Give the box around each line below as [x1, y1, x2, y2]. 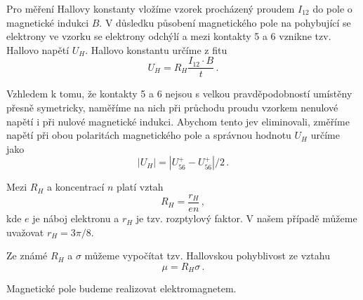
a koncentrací [47, 179, 105, 194]
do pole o [312, 1, 352, 15]
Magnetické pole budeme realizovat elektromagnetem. [6, 281, 237, 296]
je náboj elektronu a [32, 211, 119, 226]
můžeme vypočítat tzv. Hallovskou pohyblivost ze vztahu [84, 248, 330, 263]
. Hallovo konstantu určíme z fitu [85, 42, 227, 57]
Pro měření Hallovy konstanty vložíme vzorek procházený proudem [6, 1, 295, 15]
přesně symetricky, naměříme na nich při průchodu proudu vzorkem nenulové [6, 100, 338, 115]
